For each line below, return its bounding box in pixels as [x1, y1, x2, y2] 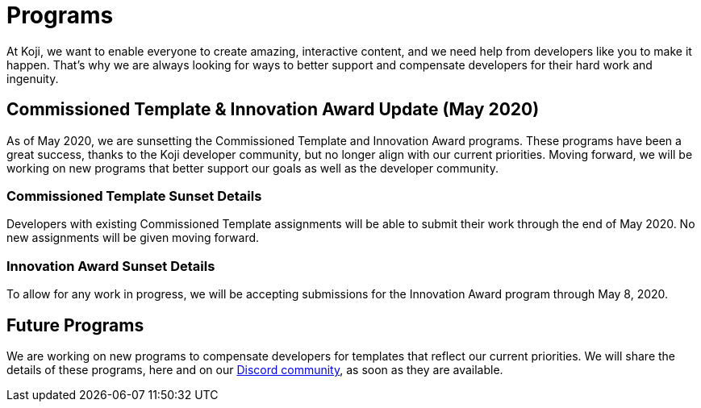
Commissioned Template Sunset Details [6, 187, 262, 204]
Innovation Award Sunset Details [6, 257, 215, 274]
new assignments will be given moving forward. [6, 231, 260, 245]
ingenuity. [6, 71, 59, 85]
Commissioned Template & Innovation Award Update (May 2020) [6, 99, 540, 120]
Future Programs [6, 314, 144, 335]
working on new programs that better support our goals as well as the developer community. [6, 160, 499, 175]
